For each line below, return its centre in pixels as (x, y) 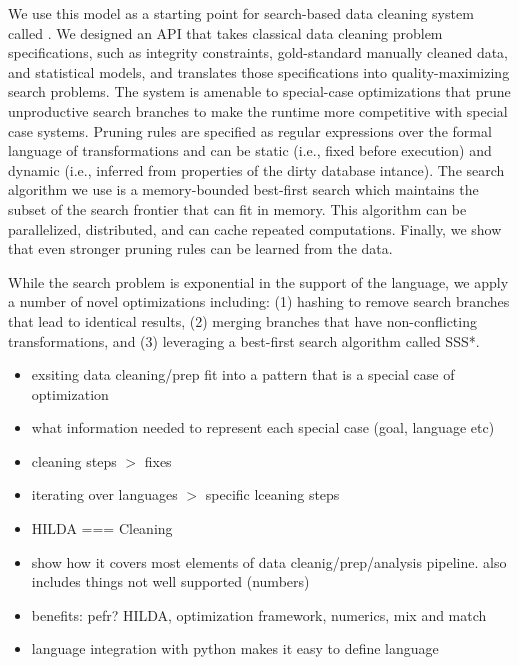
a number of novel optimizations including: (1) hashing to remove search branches (259, 301)
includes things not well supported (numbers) (170, 581)
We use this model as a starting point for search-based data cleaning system (241, 13)
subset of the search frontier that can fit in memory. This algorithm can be (237, 208)
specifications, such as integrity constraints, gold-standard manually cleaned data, (258, 52)
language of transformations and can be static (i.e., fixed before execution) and (250, 150)
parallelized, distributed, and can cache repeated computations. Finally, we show (255, 228)
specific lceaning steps (272, 494)
